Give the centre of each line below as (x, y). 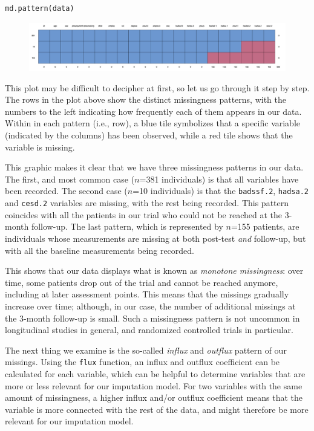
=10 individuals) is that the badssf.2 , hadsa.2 (221, 191)
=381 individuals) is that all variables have (219, 179)
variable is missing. (40, 147)
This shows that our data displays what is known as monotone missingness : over (154, 271)
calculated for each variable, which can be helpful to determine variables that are (155, 373)
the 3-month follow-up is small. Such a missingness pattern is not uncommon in (152, 318)
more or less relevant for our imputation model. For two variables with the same (154, 385)
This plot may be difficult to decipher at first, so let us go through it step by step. (157, 87)
